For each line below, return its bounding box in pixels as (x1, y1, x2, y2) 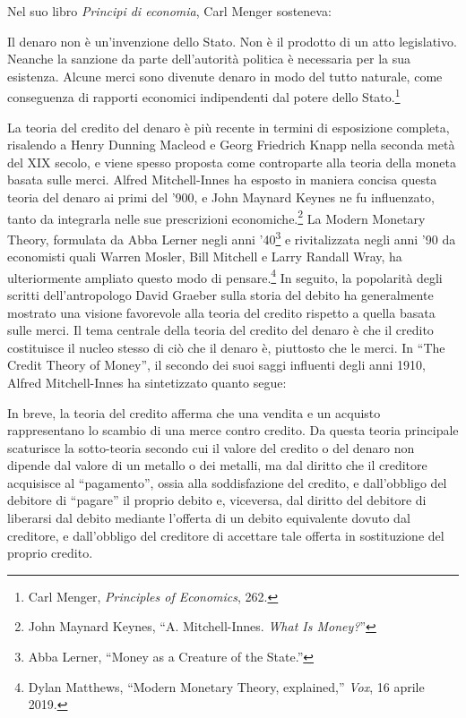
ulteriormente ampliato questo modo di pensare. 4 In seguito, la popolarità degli (7, 265, 443, 286)
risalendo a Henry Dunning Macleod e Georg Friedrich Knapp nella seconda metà (7, 135, 455, 154)
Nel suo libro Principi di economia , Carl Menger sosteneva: (7, 2, 332, 20)
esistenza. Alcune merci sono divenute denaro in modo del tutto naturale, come (7, 66, 443, 85)
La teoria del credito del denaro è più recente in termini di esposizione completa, (7, 117, 450, 136)
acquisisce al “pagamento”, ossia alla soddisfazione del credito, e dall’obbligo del (7, 473, 447, 491)
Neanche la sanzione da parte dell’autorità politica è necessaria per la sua (7, 49, 411, 68)
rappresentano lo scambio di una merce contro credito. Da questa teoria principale (7, 421, 459, 440)
